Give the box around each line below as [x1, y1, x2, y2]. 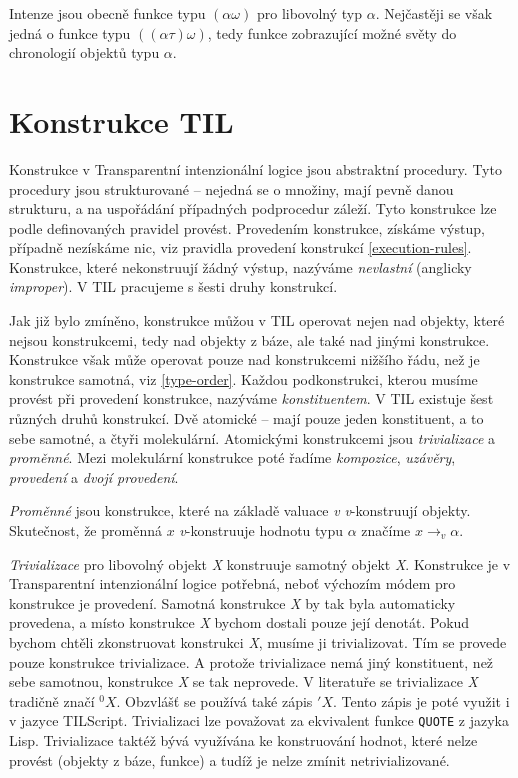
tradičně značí [9, 690, 95, 711]
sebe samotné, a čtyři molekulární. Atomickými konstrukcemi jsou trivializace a [9, 427, 496, 448]
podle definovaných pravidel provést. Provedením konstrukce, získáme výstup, [9, 217, 485, 238]
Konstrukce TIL [9, 100, 234, 141]
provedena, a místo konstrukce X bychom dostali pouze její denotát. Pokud [9, 612, 470, 633]
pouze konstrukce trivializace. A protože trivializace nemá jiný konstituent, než [9, 651, 494, 672]
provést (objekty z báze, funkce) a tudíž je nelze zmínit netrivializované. [9, 749, 450, 770]
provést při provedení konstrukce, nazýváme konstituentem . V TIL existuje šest [9, 388, 494, 409]
